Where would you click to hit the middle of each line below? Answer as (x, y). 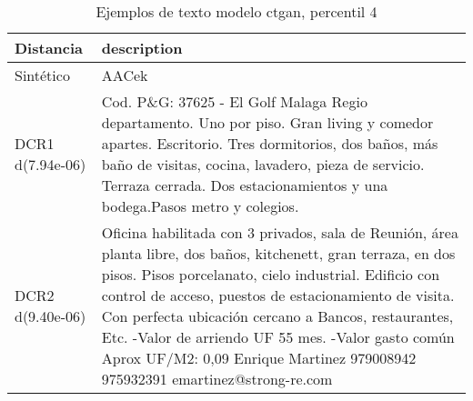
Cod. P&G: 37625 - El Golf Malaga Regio (234, 101)
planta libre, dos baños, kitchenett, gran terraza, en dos (278, 253)
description (142, 48)
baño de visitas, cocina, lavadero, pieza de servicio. (263, 164)
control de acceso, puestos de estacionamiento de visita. (278, 295)
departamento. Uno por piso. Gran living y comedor (267, 122)
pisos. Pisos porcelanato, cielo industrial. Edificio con (271, 274)
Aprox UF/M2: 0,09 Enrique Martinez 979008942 (259, 358)
